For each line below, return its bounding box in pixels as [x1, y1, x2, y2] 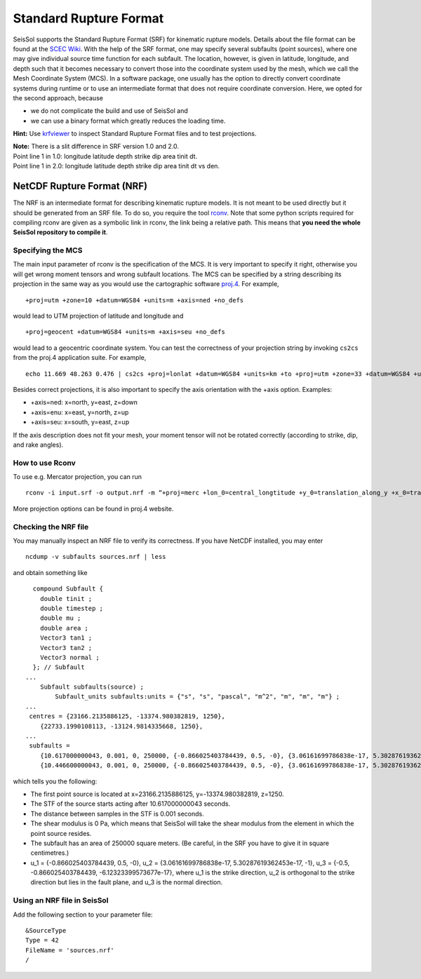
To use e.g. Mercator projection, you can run [13, 473, 142, 481]
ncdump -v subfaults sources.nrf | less [25, 553, 166, 561]
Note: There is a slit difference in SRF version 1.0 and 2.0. [13, 142, 179, 151]
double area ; [39, 624, 89, 632]
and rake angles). [13, 440, 64, 449]
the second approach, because [13, 93, 103, 102]
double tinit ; [39, 595, 93, 602]
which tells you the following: [13, 777, 98, 785]
